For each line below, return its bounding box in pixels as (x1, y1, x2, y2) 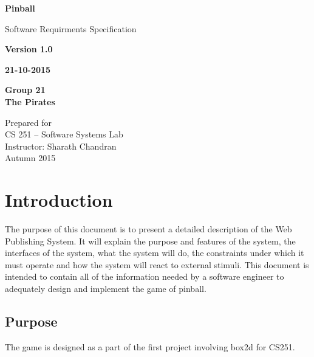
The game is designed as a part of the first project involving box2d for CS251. (5, 340, 295, 353)
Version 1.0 (5, 43, 53, 55)
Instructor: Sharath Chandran (5, 139, 117, 152)
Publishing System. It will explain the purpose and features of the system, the (5, 234, 296, 247)
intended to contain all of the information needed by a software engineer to (5, 270, 284, 283)
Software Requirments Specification (5, 22, 137, 35)
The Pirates (5, 95, 55, 108)
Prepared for (5, 116, 52, 128)
